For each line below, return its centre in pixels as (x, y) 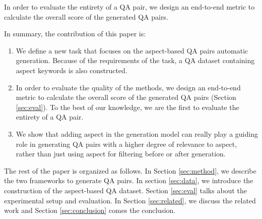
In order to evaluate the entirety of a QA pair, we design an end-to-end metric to (129, 7)
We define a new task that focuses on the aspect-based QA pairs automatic (132, 50)
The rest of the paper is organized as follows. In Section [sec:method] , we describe (130, 170)
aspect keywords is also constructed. (72, 70)
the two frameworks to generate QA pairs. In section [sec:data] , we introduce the (129, 180)
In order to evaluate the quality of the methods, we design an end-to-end (128, 87)
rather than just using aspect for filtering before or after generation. (121, 154)
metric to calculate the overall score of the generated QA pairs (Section (126, 97)
